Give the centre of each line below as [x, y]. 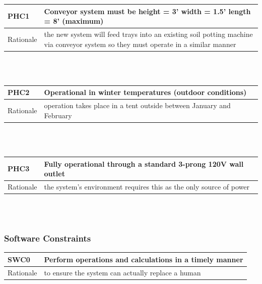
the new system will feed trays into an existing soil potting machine [148, 34]
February [58, 115]
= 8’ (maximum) [74, 21]
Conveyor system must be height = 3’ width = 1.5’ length [147, 11]
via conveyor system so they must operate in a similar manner [140, 44]
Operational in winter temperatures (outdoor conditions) [145, 92]
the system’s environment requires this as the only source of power [147, 186]
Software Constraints [48, 238]
